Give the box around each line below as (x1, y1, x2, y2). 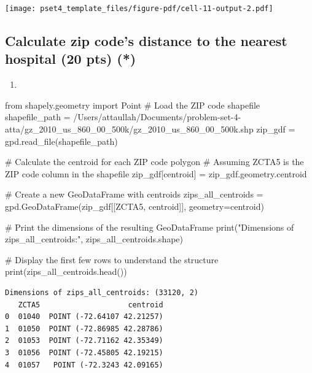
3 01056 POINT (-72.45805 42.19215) (5, 348, 163, 357)
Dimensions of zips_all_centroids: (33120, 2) (5, 288, 198, 297)
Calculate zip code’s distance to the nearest (5, 31, 287, 50)
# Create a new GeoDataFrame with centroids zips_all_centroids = (5, 188, 263, 201)
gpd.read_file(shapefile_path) (5, 134, 118, 147)
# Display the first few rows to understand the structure (5, 253, 219, 266)
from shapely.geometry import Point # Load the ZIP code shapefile (5, 98, 260, 111)
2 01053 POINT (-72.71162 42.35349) (5, 336, 163, 345)
